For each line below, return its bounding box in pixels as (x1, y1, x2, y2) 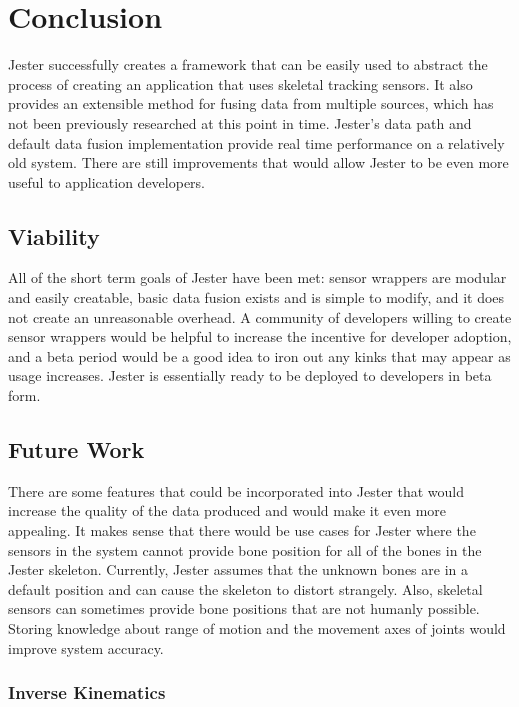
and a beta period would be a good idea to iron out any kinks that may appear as (8, 345, 511, 366)
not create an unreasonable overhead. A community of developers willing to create (8, 306, 512, 327)
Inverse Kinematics (8, 680, 166, 705)
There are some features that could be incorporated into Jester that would (8, 480, 465, 501)
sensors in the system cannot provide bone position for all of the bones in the (8, 539, 482, 560)
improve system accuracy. (8, 637, 164, 658)
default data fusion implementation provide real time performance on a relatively (8, 132, 505, 153)
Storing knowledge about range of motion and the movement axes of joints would (8, 618, 506, 638)
